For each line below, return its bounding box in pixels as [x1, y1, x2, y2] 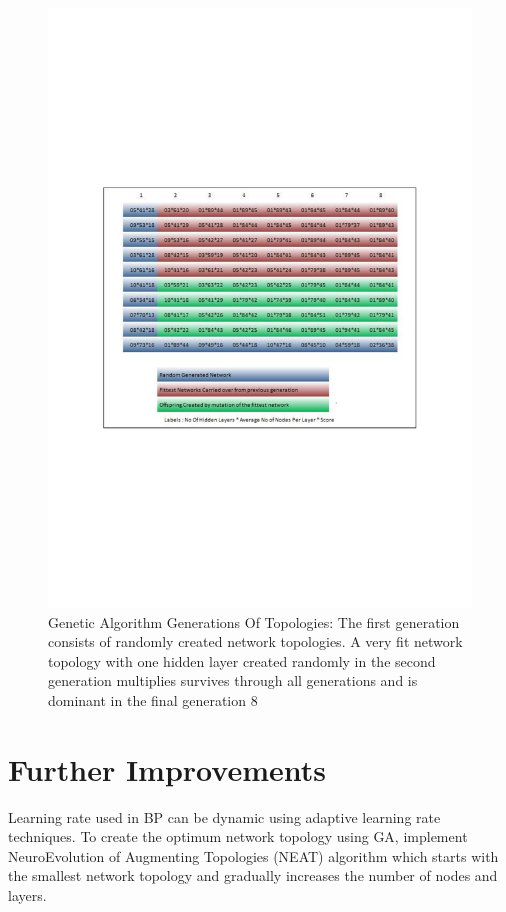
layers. [8, 884, 47, 905]
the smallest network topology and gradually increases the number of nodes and [8, 865, 498, 886]
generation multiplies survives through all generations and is [48, 670, 418, 691]
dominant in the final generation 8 [48, 689, 258, 710]
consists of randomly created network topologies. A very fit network [48, 631, 463, 652]
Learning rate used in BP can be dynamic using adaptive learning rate [8, 806, 441, 827]
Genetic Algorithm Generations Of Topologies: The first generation [48, 611, 460, 632]
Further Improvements [8, 748, 326, 789]
